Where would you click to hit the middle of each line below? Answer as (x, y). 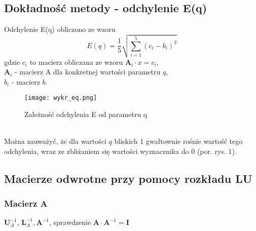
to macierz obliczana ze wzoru (76, 62)
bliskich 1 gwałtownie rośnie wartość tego (178, 141)
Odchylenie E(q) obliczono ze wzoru (60, 29)
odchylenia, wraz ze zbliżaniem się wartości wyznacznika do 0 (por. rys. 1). (120, 151)
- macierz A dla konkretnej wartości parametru (88, 72)
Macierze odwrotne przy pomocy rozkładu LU (128, 178)
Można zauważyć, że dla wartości (55, 141)
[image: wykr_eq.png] (61, 98)
